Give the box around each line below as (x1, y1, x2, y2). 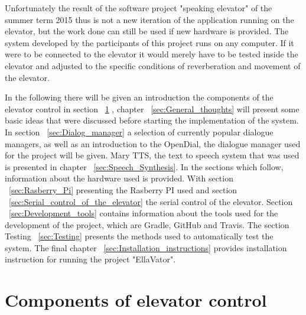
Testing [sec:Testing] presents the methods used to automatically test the (5, 230, 274, 242)
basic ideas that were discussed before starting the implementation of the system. (5, 114, 299, 126)
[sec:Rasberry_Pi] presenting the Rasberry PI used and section (9, 183, 237, 196)
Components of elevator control (5, 288, 267, 312)
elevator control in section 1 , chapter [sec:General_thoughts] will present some (5, 102, 300, 115)
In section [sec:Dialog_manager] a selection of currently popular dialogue (5, 125, 274, 138)
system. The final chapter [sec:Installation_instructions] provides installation (5, 241, 287, 254)
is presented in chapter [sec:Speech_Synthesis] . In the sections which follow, (5, 160, 284, 173)
